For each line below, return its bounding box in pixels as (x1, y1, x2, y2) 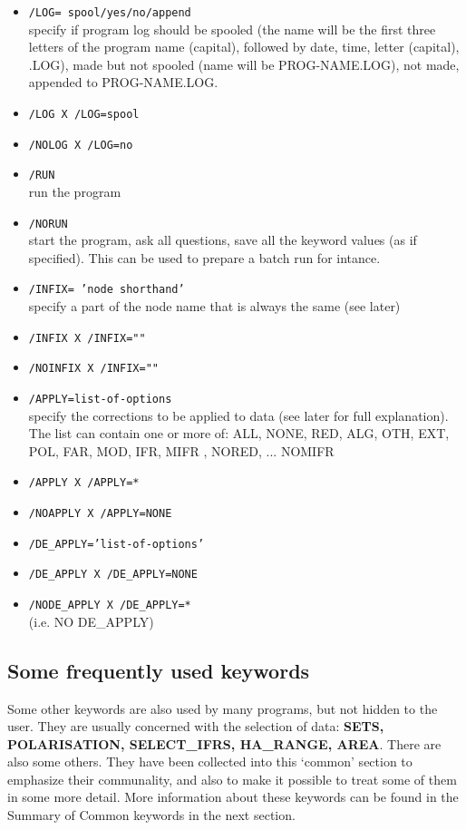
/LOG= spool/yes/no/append (28, 6, 191, 19)
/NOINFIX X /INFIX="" (28, 362, 159, 376)
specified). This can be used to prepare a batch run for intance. (28, 248, 381, 267)
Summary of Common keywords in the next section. (7, 806, 296, 825)
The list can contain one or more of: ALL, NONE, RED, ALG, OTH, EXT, (28, 424, 450, 443)
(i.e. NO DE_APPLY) (28, 611, 154, 630)
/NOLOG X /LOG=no (28, 138, 133, 151)
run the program (28, 182, 121, 200)
